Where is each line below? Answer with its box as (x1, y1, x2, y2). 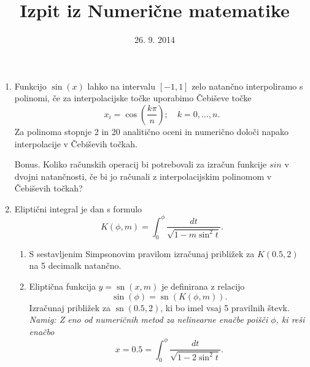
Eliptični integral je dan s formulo (14, 202, 142, 215)
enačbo (29, 325, 55, 338)
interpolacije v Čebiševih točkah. (14, 137, 138, 150)
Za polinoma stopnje (14, 125, 92, 137)
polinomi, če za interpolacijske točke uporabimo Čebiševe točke (14, 91, 252, 104)
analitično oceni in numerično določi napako (123, 125, 289, 137)
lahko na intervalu (87, 79, 156, 92)
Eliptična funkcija (29, 279, 96, 292)
